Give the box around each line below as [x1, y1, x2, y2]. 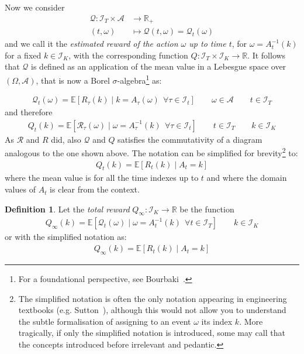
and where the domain [206, 171, 287, 184]
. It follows [247, 49, 286, 61]
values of [5, 183, 36, 195]
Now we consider [5, 1, 65, 13]
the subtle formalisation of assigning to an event [18, 315, 191, 327]
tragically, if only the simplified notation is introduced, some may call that [18, 326, 285, 339]
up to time [189, 37, 226, 50]
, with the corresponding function [68, 49, 188, 61]
